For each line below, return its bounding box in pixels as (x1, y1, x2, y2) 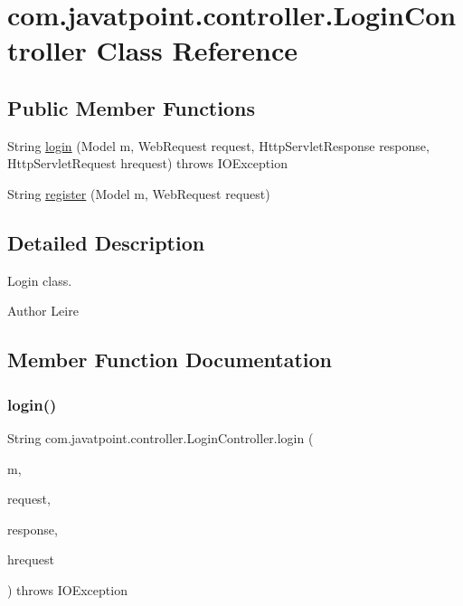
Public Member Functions (7, 93, 255, 121)
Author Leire (7, 301, 79, 320)
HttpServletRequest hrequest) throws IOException (7, 154, 288, 173)
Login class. (7, 270, 72, 289)
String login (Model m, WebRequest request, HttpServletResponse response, (7, 136, 430, 155)
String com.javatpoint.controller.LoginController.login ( (7, 428, 314, 447)
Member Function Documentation (7, 346, 333, 374)
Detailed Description (7, 228, 205, 256)
